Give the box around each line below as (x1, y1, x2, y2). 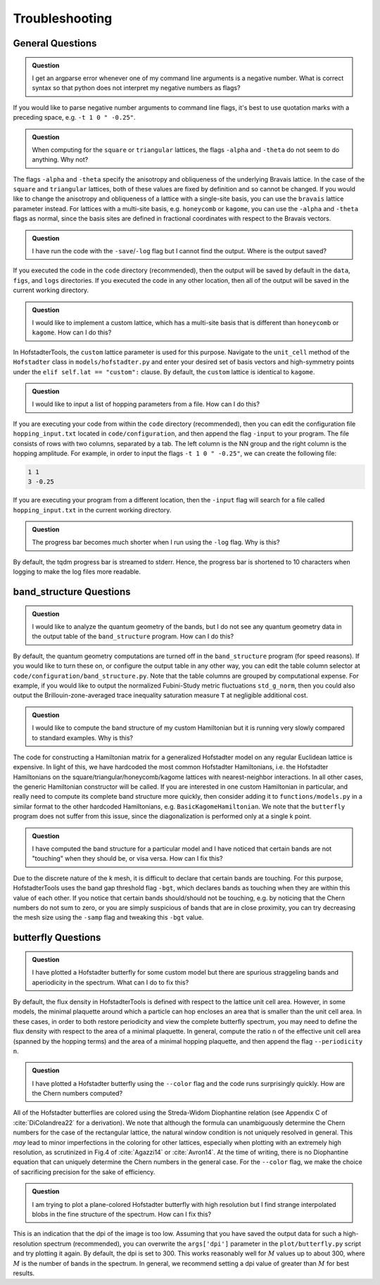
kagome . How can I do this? (32, 328, 112, 337)
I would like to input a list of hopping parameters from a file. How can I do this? (32, 400, 260, 408)
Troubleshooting (13, 11, 113, 26)
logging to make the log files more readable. (13, 567, 141, 576)
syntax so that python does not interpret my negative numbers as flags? (32, 84, 241, 92)
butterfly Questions (13, 932, 101, 944)
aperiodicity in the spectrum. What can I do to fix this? (32, 978, 189, 987)
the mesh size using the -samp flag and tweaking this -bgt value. (13, 913, 204, 922)
